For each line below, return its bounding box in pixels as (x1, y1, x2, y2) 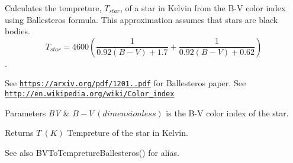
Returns (5, 126, 34, 139)
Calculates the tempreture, (5, 2, 102, 14)
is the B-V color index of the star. (166, 106, 289, 119)
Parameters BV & (5, 106, 70, 119)
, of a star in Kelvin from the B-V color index (120, 2, 286, 14)
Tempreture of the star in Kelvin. (67, 126, 188, 139)
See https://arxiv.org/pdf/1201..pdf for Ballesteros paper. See (5, 77, 246, 89)
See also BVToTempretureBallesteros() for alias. (5, 146, 179, 158)
